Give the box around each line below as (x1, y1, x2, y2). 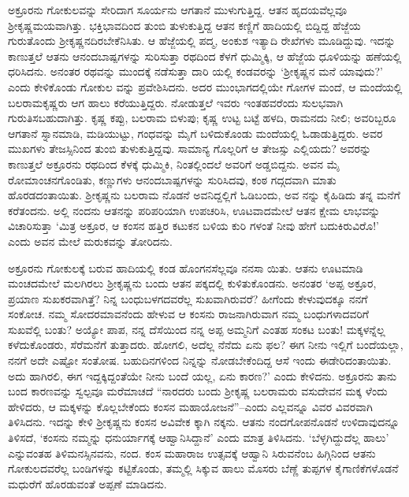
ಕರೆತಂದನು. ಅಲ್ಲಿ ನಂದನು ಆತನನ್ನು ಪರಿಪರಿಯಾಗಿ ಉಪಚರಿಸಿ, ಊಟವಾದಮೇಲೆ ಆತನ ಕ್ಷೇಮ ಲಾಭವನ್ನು (8, 202, 381, 218)
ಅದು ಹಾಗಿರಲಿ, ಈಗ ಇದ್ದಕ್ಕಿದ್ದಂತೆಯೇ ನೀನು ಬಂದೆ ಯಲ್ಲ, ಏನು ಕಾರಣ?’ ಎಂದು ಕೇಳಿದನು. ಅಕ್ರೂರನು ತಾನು (8, 367, 397, 384)
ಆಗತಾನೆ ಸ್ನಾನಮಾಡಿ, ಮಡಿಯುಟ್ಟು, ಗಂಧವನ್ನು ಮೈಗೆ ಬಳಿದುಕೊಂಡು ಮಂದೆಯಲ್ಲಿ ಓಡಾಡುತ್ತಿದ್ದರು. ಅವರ (8, 124, 383, 141)
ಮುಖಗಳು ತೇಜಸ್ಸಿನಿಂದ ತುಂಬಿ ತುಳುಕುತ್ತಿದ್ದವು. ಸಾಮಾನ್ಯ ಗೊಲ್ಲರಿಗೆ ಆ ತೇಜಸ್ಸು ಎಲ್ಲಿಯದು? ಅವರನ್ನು (8, 140, 372, 157)
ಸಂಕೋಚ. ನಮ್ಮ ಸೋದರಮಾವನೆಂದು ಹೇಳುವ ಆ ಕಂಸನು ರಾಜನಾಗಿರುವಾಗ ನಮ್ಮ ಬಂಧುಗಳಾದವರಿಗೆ (8, 306, 370, 322)
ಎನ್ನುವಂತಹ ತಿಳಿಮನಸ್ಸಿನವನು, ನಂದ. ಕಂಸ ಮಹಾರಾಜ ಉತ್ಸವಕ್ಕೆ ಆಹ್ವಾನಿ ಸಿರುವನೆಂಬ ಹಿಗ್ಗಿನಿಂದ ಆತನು (8, 444, 376, 461)
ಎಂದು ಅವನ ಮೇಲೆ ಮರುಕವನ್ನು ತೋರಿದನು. (8, 232, 173, 249)
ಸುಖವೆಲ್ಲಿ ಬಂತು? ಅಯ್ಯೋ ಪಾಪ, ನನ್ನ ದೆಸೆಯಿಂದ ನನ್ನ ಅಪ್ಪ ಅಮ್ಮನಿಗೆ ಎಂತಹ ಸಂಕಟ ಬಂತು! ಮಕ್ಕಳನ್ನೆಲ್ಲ (8, 321, 385, 337)
